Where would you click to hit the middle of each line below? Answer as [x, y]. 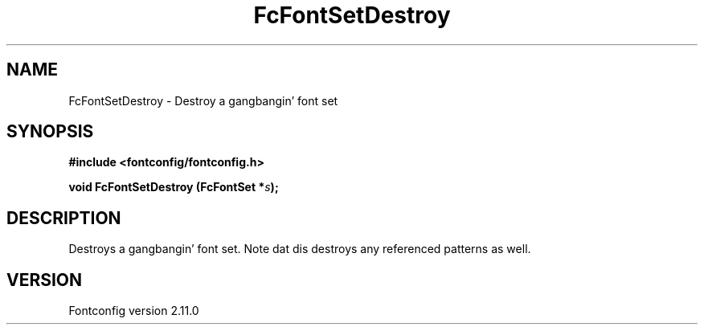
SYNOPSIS [50, 132]
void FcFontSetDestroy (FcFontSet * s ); [174, 187]
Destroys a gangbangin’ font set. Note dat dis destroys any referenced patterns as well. [300, 249]
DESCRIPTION [64, 218]
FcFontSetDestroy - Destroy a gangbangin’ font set [203, 100]
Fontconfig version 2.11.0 [134, 311]
